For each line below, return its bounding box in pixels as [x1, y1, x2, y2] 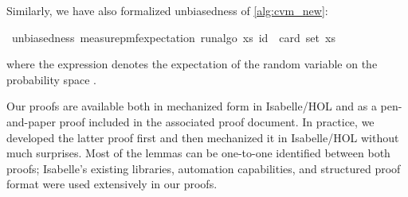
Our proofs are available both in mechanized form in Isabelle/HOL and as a [6, 98, 377, 114]
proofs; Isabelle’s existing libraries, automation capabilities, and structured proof [6, 160, 401, 176]
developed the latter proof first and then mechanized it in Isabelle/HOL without [6, 129, 399, 145]
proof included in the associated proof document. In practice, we [59, 113, 375, 129]
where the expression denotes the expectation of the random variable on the [6, 56, 378, 72]
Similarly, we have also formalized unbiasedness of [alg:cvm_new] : [6, 2, 328, 18]
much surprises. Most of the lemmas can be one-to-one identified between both [6, 145, 390, 161]
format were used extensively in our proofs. [6, 176, 218, 192]
